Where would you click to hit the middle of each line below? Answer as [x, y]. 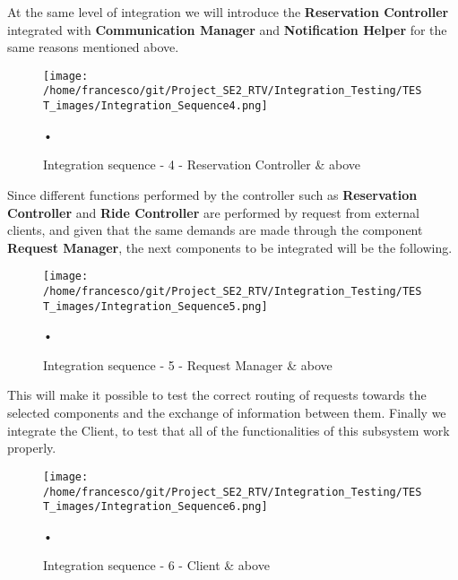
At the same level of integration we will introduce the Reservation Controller [228, 12]
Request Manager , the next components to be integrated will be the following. [230, 247]
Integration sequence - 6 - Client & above [156, 565]
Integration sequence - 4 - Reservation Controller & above [202, 164]
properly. [32, 448]
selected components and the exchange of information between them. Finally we [227, 413]
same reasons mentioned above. [93, 47]
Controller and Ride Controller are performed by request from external [213, 212]
